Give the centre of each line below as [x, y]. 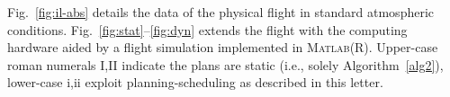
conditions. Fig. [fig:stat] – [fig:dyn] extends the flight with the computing [207, 29]
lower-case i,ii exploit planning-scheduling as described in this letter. [195, 82]
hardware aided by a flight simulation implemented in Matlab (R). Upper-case [223, 47]
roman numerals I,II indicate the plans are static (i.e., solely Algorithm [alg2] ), [225, 64]
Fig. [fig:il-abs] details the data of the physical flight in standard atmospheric [221, 12]
